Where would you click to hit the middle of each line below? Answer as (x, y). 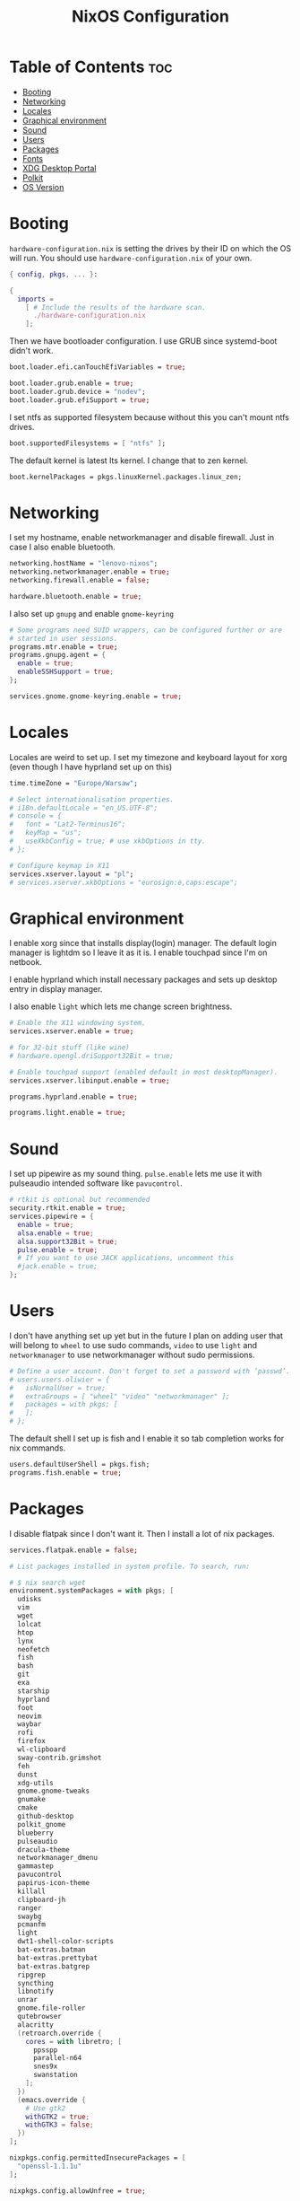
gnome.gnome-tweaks (54, 1791)
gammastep (35, 1866)
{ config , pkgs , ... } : (54, 274)
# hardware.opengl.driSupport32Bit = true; (92, 1056)
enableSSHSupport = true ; (66, 672)
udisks (30, 1600)
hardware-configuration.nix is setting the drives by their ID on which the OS (150, 248)
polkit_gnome (42, 1824)
